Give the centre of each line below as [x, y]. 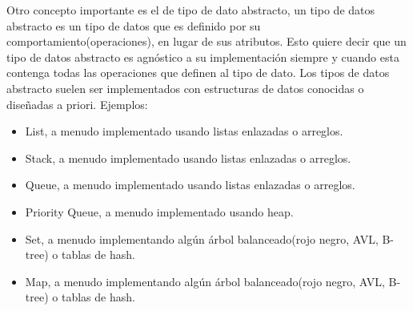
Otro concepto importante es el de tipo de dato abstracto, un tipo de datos [191, 10]
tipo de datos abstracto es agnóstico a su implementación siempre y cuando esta [203, 57]
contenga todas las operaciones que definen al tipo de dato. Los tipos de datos [198, 73]
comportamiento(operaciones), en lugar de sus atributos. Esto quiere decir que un [206, 41]
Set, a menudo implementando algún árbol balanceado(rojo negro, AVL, [202, 238]
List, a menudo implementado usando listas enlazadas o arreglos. [184, 131]
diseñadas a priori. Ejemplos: [77, 104]
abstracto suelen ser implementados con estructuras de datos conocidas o [185, 88]
